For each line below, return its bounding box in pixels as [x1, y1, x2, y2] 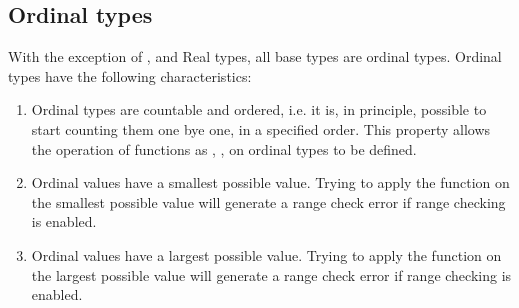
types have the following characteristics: [8, 65, 252, 86]
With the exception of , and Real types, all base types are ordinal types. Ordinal [8, 46, 502, 67]
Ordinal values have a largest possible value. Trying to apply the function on [31, 244, 502, 265]
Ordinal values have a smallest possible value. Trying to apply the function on [31, 172, 510, 193]
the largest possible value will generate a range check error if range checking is [31, 264, 512, 285]
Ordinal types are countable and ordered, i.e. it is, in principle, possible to [31, 99, 487, 120]
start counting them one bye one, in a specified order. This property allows [31, 118, 491, 139]
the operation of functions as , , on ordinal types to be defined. [31, 138, 417, 159]
